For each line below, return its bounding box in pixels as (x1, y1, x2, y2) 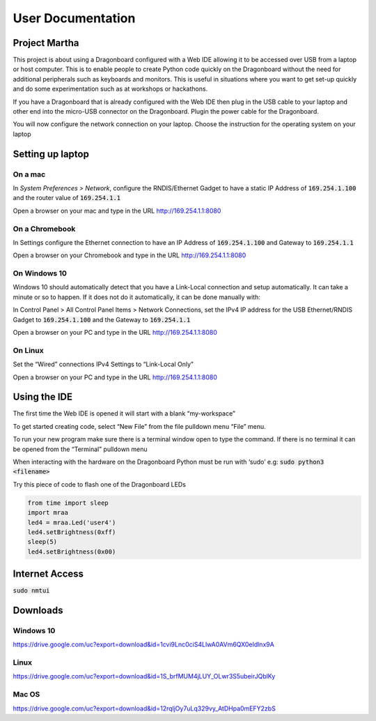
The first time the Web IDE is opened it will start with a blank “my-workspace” (13, 409, 236, 418)
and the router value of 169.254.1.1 (13, 194, 121, 202)
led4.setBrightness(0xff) (27, 528, 116, 536)
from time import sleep (27, 499, 109, 507)
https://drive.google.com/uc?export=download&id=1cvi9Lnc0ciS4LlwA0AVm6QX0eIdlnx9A (13, 640, 274, 648)
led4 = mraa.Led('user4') (27, 518, 116, 526)
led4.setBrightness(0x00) (27, 547, 116, 556)
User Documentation (13, 10, 136, 26)
